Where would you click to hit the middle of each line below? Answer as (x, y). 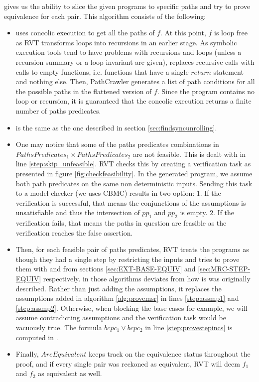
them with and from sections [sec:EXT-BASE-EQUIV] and (106, 269)
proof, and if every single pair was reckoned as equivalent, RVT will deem (128, 363)
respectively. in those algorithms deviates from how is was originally (147, 279)
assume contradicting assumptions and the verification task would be (121, 318)
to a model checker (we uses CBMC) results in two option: (105, 193)
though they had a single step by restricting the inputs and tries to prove (128, 259)
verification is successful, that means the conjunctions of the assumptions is (131, 202)
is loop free (231, 33)
